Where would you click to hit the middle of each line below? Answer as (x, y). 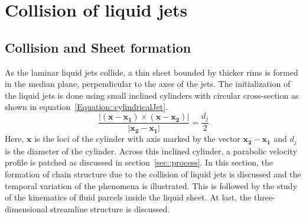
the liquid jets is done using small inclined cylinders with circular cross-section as (152, 95)
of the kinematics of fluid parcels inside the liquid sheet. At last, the (128, 197)
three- (264, 197)
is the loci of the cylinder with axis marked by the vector (137, 139)
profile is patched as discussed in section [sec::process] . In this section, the (139, 162)
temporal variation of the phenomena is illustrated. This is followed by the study (151, 185)
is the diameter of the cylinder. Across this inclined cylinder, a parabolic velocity (151, 150)
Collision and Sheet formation (98, 47)
